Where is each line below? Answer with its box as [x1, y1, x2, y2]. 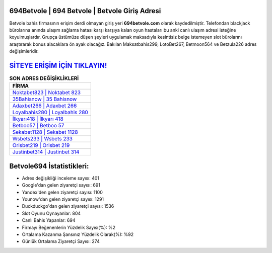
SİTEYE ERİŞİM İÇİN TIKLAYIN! [9, 61, 107, 70]
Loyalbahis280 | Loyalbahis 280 [12, 109, 88, 116]
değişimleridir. [9, 48, 39, 54]
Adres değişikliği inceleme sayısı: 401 [22, 175, 99, 181]
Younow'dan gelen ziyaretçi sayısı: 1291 [22, 196, 104, 202]
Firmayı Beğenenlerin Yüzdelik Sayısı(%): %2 [22, 224, 116, 230]
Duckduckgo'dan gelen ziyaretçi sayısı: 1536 [22, 203, 114, 209]
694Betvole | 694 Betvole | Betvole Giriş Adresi [9, 7, 161, 15]
